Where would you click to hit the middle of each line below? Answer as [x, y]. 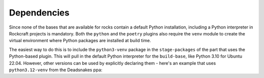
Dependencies [39, 13]
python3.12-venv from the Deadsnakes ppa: [56, 70]
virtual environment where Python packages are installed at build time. [80, 41]
